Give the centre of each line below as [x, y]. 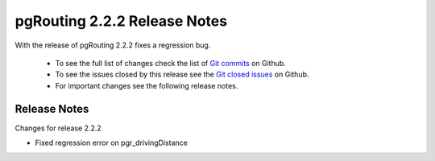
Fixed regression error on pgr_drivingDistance [112, 143]
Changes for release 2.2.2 [58, 128]
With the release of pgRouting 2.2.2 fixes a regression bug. [113, 45]
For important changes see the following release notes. [147, 85]
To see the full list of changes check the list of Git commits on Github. [170, 63]
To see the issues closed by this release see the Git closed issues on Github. [182, 74]
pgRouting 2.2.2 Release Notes [121, 21]
